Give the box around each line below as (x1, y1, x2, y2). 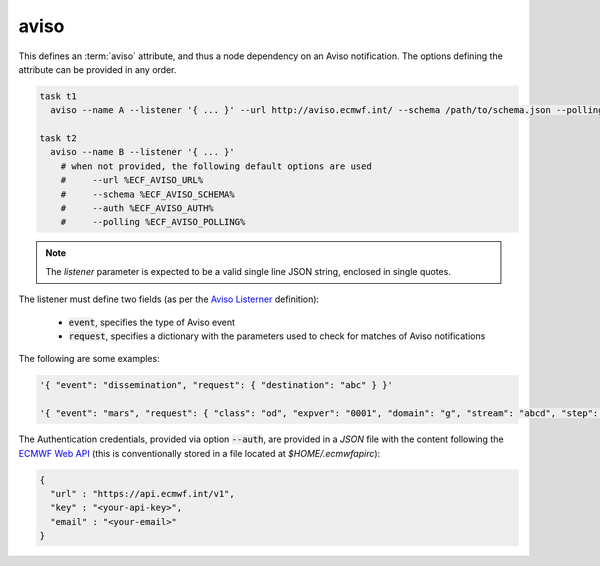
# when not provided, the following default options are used (60, 160, 372, 172)
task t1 (39, 90, 77, 102)
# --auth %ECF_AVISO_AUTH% (60, 203, 214, 214)
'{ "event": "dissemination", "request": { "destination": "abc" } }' (39, 380, 394, 391)
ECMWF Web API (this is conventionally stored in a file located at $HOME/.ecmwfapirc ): (18, 447, 381, 459)
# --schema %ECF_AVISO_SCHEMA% (60, 188, 235, 200)
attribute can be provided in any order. (18, 63, 177, 75)
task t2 (39, 133, 77, 144)
